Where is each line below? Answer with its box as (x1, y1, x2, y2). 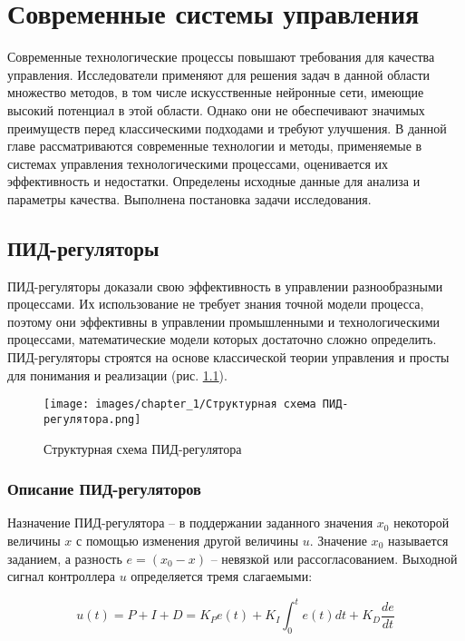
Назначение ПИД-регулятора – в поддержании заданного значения (7, 513, 373, 532)
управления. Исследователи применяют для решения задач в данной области (7, 64, 431, 84)
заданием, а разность (7, 548, 122, 567)
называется (387, 530, 449, 549)
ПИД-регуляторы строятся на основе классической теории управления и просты (7, 348, 450, 367)
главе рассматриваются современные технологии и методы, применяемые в (7, 136, 422, 155)
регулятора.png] (44, 412, 141, 426)
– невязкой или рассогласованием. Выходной (210, 548, 458, 567)
